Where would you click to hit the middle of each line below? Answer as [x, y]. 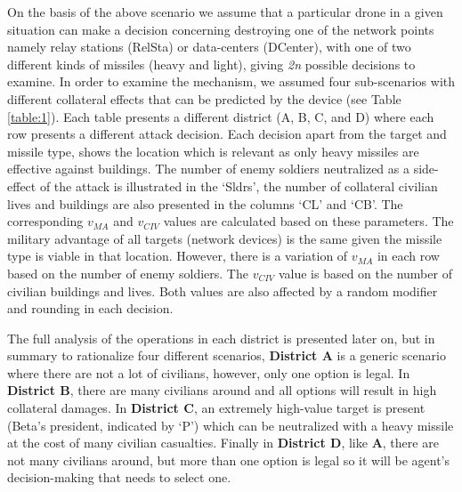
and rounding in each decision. [90, 308]
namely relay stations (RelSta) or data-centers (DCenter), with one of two [209, 47]
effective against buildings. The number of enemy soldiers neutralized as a [208, 169]
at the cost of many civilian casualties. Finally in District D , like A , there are [223, 443]
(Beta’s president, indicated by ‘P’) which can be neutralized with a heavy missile [231, 425]
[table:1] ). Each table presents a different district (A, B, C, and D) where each [221, 116]
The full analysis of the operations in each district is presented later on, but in [221, 338]
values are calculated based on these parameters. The [308, 221]
